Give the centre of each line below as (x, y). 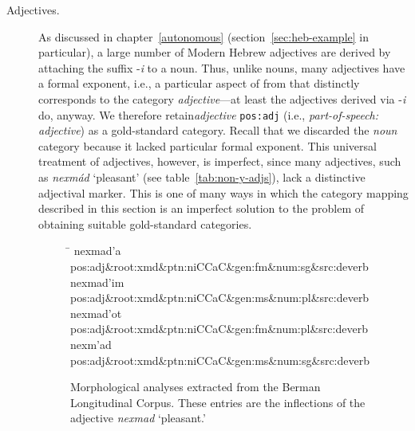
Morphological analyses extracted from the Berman (196, 387)
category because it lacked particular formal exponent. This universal (207, 145)
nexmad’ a (97, 251)
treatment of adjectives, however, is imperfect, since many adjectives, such (220, 161)
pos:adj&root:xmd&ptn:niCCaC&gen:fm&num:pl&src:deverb (219, 329)
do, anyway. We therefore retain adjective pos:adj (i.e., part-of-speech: (209, 114)
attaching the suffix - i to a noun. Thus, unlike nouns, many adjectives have (222, 67)
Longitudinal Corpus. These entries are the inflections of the (218, 402)
